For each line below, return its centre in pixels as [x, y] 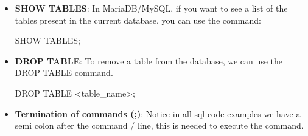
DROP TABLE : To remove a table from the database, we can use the [149, 60]
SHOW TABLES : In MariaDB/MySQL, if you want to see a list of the [151, 8]
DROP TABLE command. [64, 73]
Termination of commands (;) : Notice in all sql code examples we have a [158, 113]
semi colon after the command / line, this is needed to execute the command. [159, 125]
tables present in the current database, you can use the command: [138, 20]
